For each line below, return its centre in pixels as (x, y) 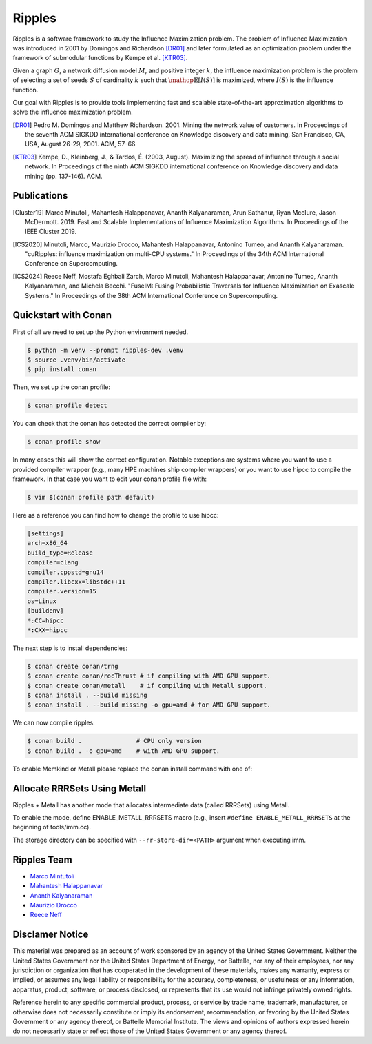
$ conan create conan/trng (73, 666)
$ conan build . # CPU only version (115, 741)
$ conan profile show (64, 442)
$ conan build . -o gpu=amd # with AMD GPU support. (124, 751)
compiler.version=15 (62, 591)
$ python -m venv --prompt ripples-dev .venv (105, 350)
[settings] (45, 533)
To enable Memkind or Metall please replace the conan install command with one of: (133, 769)
